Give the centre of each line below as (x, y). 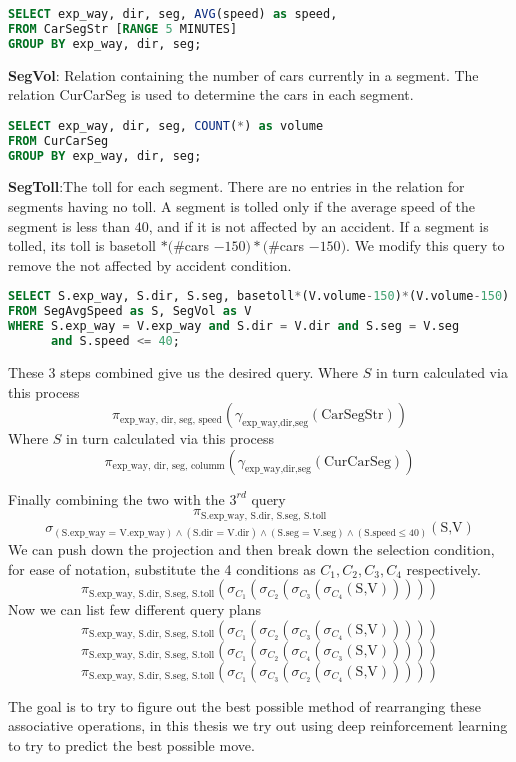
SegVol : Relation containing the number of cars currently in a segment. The (243, 74)
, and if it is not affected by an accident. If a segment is (318, 225)
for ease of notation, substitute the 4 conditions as (162, 568)
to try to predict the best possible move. (131, 744)
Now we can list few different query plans (134, 609)
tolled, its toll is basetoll (82, 245)
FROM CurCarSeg (58, 140)
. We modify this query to (425, 245)
